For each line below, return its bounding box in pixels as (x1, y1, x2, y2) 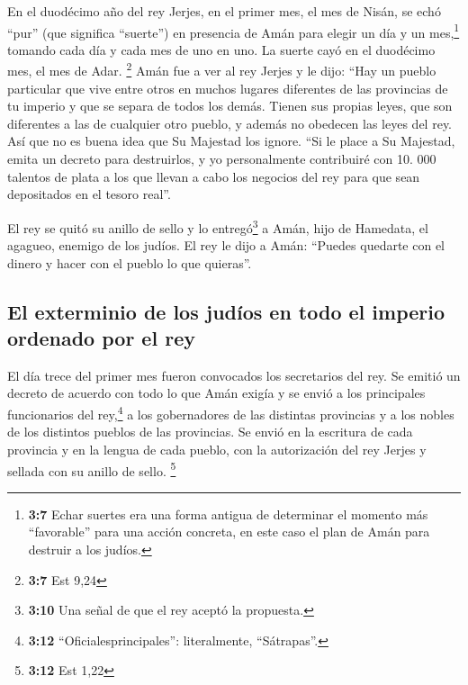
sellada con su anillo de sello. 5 (7, 458, 176, 480)
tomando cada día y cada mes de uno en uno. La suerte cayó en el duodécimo (7, 40, 436, 59)
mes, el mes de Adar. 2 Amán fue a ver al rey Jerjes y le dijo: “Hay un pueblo (7, 59, 436, 80)
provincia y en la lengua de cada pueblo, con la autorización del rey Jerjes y (7, 439, 427, 458)
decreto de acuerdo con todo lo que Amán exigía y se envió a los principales (7, 383, 426, 402)
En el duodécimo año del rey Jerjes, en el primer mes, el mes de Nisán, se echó (7, 2, 441, 20)
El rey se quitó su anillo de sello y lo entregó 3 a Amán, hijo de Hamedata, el (7, 215, 428, 237)
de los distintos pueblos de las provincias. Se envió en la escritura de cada (7, 422, 413, 441)
